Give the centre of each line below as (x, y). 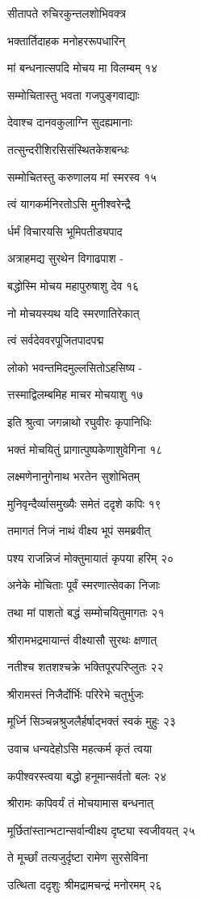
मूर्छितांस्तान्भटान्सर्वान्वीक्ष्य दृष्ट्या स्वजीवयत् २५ (101, 830)
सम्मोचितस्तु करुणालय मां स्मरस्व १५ (82, 176)
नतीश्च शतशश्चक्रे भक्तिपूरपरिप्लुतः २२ (86, 667)
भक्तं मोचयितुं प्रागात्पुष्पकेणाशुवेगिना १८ (85, 449)
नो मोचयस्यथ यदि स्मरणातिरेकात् (73, 313)
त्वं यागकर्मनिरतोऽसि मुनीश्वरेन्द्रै (69, 204)
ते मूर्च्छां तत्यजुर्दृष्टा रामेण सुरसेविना (78, 857)
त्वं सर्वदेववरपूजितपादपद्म (56, 340)
